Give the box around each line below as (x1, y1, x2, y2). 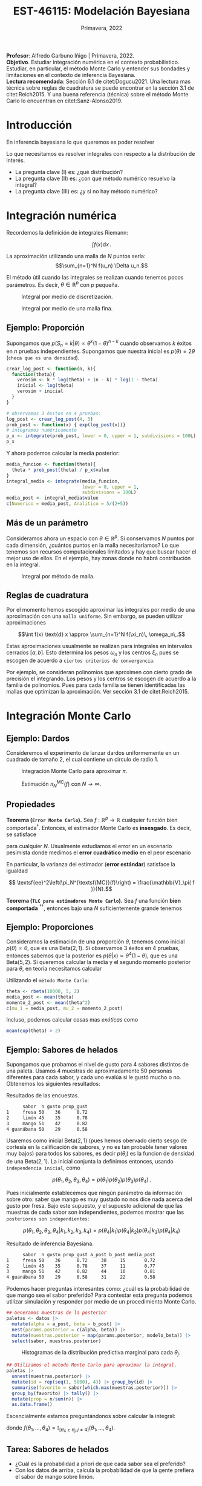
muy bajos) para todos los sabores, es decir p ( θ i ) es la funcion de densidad (6, 1150, 195, 1159)
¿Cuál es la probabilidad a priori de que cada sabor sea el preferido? (15, 1460, 186, 1468)
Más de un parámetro (6, 517, 89, 528)
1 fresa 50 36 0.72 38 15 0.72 (6, 1257, 155, 1263)
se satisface (6, 831, 37, 838)
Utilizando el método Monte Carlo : (6, 976, 90, 983)
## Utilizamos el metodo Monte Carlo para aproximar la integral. (6, 1362, 177, 1368)
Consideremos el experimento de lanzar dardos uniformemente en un (6, 749, 180, 757)
